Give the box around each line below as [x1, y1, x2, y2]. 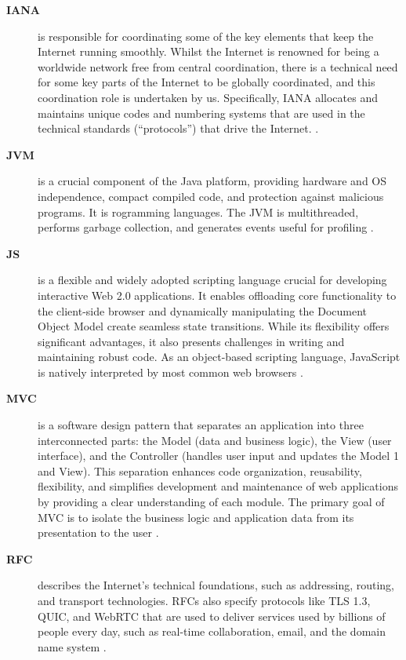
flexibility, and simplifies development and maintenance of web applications [38, 478, 398, 494]
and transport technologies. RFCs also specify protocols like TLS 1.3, [38, 593, 371, 608]
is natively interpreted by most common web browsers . [38, 363, 303, 380]
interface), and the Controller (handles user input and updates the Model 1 [38, 447, 399, 464]
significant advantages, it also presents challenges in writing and [38, 333, 345, 349]
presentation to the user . [38, 524, 159, 541]
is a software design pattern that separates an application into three [38, 417, 364, 433]
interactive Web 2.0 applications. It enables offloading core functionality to [38, 286, 397, 303]
